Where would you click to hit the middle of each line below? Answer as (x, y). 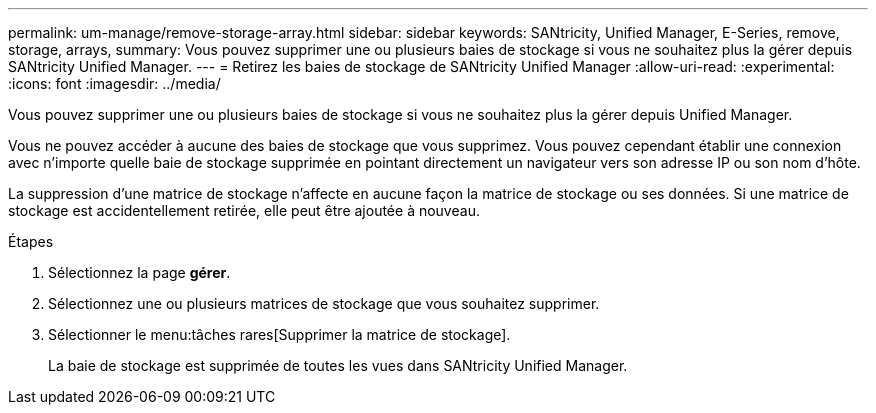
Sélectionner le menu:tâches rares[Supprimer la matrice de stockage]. (279, 334)
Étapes (31, 241)
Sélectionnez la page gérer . (139, 272)
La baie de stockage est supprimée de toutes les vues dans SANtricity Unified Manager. (338, 365)
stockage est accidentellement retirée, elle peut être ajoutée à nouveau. (244, 210)
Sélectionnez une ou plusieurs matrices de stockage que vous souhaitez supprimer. (324, 303)
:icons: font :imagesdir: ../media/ (114, 83)
